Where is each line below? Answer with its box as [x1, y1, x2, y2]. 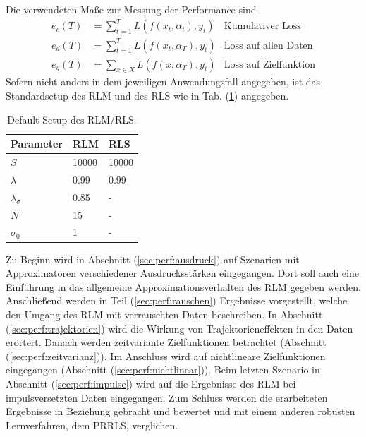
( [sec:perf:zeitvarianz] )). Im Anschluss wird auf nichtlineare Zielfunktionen [6, 348, 326, 363]
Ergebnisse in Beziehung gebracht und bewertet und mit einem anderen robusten [6, 404, 355, 419]
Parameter [11, 136, 63, 151]
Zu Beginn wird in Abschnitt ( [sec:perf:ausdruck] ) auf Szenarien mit [6, 251, 300, 266]
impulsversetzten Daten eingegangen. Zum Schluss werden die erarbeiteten [6, 390, 328, 405]
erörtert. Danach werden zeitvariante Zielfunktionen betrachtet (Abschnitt [6, 335, 327, 349]
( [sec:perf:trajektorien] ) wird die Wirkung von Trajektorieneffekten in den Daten [6, 321, 353, 335]
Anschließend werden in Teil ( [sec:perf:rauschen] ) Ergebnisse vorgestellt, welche [6, 293, 348, 308]
